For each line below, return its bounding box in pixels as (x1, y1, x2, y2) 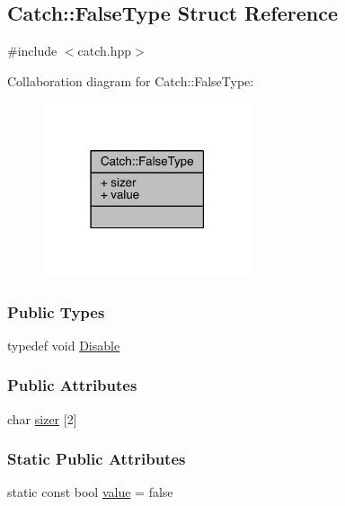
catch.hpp (77, 41, 132, 60)
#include (7, 41, 57, 60)
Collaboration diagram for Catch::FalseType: (7, 71, 254, 90)
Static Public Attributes (7, 448, 186, 470)
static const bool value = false (7, 483, 173, 502)
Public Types (7, 300, 105, 323)
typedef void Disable (7, 335, 120, 354)
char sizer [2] (7, 409, 77, 428)
